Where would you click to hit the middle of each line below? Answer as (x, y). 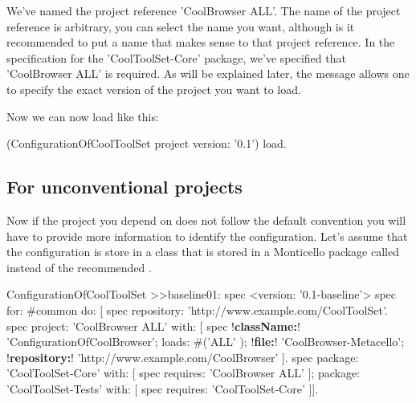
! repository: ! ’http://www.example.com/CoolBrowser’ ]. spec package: (183, 357)
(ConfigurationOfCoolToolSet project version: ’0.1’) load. (147, 143)
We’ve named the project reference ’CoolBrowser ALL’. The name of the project (204, 10)
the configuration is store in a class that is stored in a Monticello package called (203, 252)
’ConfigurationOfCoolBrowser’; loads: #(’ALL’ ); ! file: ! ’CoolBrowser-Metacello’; (206, 342)
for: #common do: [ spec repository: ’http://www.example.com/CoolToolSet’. (197, 309)
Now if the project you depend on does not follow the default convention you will (206, 220)
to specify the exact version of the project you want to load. (154, 89)
